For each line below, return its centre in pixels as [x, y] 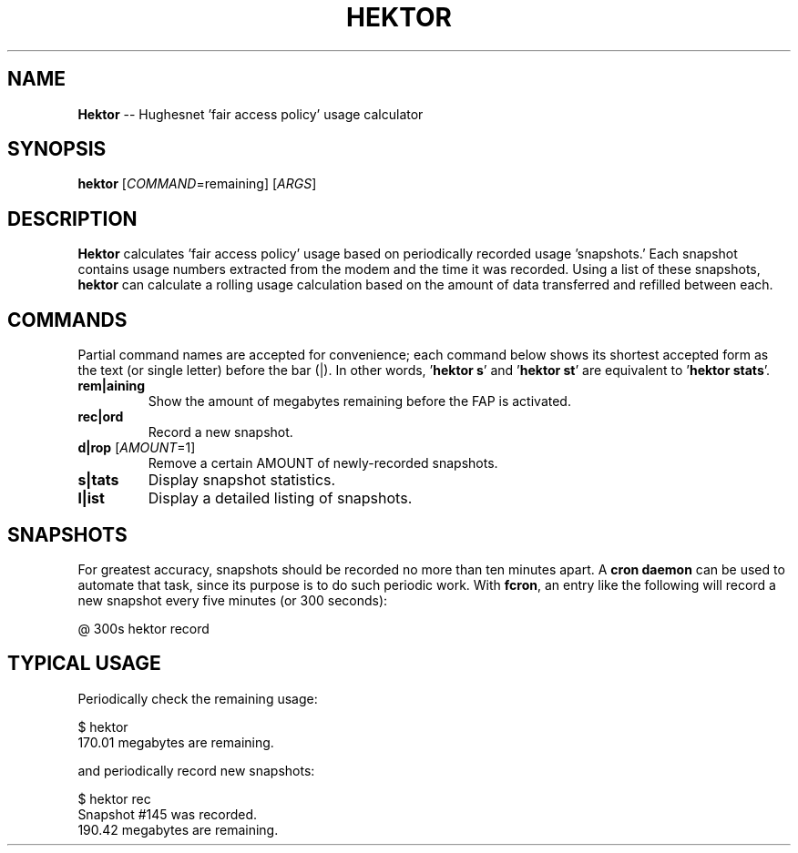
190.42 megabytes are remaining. [178, 829]
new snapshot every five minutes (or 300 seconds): [233, 600]
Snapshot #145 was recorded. [168, 814]
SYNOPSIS [57, 149]
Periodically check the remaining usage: [198, 698]
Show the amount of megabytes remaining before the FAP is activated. [359, 401]
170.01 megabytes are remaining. [176, 742]
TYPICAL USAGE [84, 664]
